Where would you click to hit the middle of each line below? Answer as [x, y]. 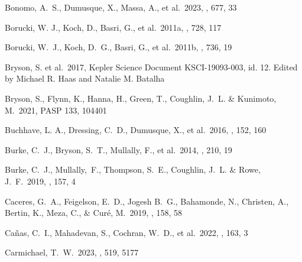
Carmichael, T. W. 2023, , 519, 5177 [72, 252]
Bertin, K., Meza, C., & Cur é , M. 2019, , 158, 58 [94, 213]
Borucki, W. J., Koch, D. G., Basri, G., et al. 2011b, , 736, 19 [118, 47]
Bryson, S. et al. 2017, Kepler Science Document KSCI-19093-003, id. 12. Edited [151, 67]
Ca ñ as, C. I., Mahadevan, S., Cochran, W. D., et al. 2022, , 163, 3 [126, 232]
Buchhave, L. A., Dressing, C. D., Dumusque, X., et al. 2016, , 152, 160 [136, 130]
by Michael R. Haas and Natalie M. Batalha [85, 78]
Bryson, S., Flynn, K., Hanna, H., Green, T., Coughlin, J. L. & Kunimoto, [141, 98]
